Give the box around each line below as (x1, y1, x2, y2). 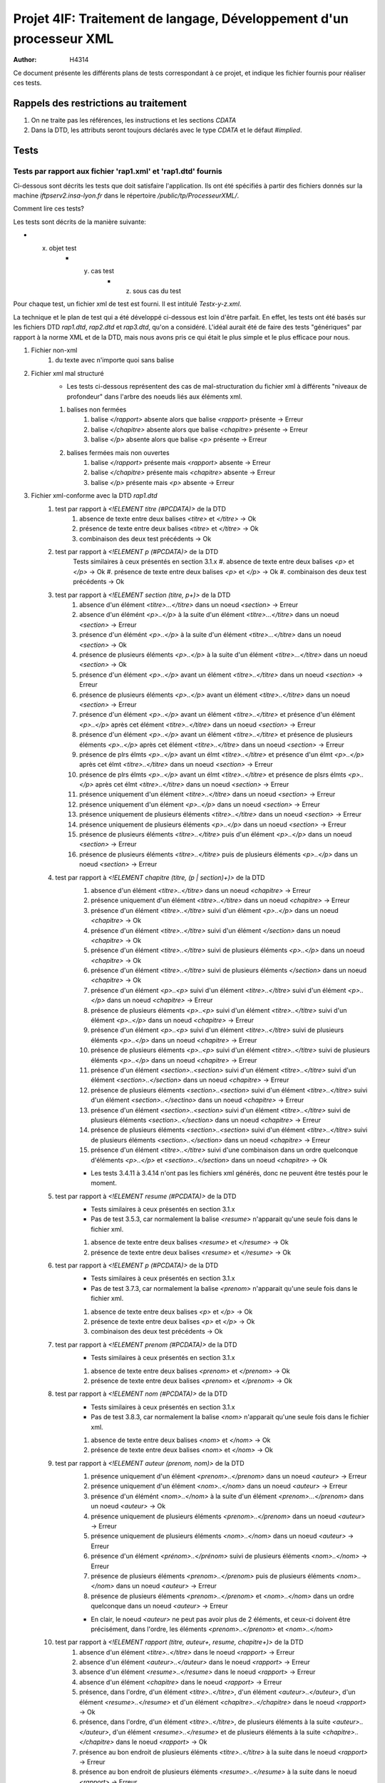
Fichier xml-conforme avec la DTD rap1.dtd (31, 491, 158, 500)
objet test (48, 243, 77, 252)
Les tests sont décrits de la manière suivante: (13, 218, 146, 226)
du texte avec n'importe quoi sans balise (55, 356, 175, 364)
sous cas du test (133, 287, 182, 295)
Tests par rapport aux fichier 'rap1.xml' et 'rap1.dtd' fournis (13, 166, 222, 176)
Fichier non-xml (31, 346, 78, 354)
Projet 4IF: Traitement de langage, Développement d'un (13, 11, 349, 26)
